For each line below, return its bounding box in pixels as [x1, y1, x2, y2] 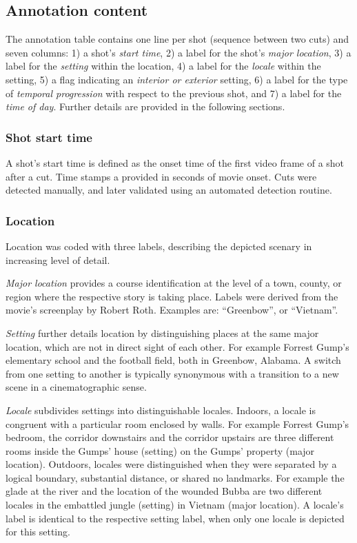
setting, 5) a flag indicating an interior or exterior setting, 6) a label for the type [6, 72, 348, 86]
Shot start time [6, 128, 92, 145]
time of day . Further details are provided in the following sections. [6, 99, 285, 114]
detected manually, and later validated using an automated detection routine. [6, 183, 332, 197]
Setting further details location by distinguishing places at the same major [6, 325, 319, 340]
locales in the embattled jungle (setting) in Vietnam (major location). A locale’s [6, 498, 344, 512]
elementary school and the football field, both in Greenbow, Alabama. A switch [6, 353, 341, 367]
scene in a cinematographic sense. [6, 380, 147, 394]
